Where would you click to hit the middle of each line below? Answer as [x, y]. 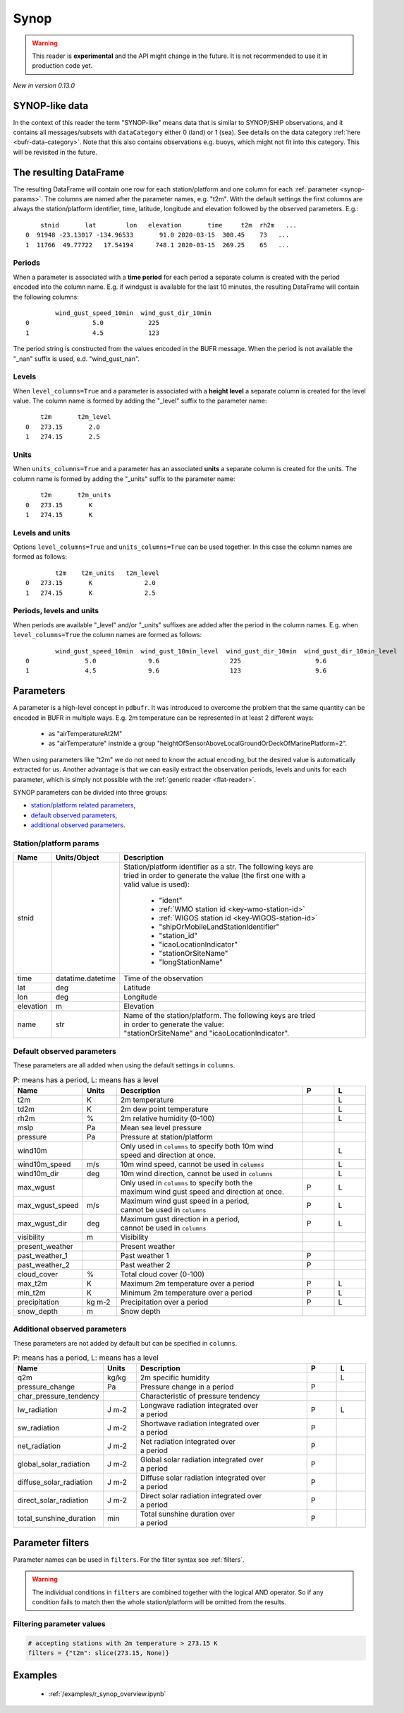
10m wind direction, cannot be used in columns [196, 1173]
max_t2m [32, 1284]
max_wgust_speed [48, 1205]
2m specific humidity [175, 1377]
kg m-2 [98, 1302]
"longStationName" [191, 962]
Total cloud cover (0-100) [162, 1274]
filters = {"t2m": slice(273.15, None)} [98, 1653]
